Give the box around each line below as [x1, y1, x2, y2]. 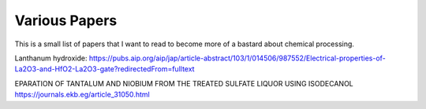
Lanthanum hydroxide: [14, 53, 88, 63]
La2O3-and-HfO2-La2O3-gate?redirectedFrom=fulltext [14, 64, 195, 74]
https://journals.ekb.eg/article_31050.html [14, 90, 150, 100]
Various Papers [14, 12, 118, 29]
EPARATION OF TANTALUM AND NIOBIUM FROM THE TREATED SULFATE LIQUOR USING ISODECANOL [14, 78, 354, 88]
